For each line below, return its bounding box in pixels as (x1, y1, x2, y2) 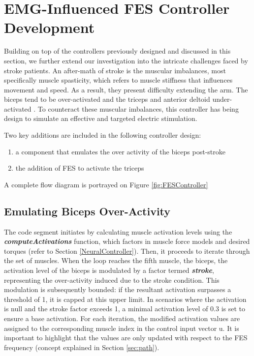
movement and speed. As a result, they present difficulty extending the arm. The (4, 84, 248, 94)
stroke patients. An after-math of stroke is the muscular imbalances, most (4, 65, 226, 75)
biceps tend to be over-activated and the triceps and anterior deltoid (4, 94, 210, 104)
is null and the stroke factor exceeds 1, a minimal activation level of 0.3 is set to (4, 303, 246, 314)
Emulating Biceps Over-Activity (4, 203, 171, 218)
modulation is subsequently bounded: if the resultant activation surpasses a (4, 284, 231, 295)
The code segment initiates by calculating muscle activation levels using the (4, 226, 232, 237)
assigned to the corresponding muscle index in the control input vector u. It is (4, 323, 239, 333)
